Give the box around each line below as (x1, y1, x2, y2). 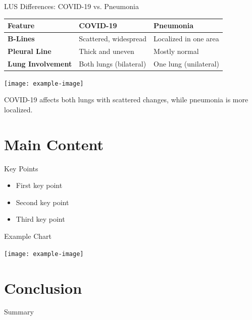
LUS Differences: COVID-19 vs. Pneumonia (4, 1, 139, 11)
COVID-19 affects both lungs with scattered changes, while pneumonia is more (4, 94, 248, 105)
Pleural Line (8, 45, 52, 56)
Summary (4, 306, 34, 317)
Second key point (16, 197, 69, 207)
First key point (16, 180, 63, 190)
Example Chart (4, 231, 52, 241)
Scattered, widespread (79, 33, 147, 43)
